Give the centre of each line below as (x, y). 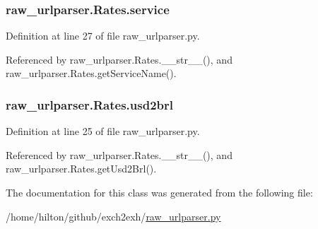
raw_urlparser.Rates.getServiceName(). (91, 73)
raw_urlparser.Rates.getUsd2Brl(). (81, 169)
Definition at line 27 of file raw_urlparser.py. (103, 36)
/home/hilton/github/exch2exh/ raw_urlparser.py (113, 216)
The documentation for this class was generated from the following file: (159, 192)
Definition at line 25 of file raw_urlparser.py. (103, 131)
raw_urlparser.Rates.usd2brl (89, 104)
